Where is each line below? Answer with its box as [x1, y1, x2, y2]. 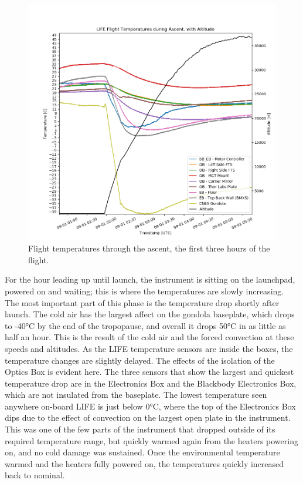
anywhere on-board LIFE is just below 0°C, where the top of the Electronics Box [5, 400, 296, 412]
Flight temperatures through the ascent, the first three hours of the [28, 242, 270, 254]
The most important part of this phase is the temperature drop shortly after [5, 296, 280, 308]
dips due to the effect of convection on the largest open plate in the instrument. [5, 411, 291, 424]
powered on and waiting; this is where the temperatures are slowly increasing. [5, 284, 284, 297]
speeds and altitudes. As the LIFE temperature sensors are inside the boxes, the [5, 342, 293, 354]
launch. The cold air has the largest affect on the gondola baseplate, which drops [5, 308, 295, 320]
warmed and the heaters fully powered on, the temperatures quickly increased [5, 457, 284, 469]
